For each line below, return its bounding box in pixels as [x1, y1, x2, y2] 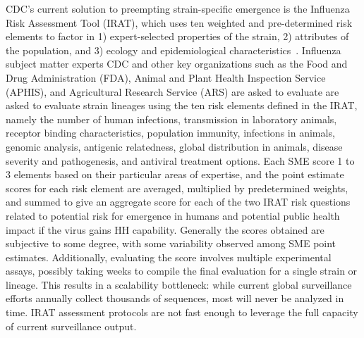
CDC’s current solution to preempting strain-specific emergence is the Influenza [6, 1, 350, 15]
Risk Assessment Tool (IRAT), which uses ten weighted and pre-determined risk [6, 15, 353, 30]
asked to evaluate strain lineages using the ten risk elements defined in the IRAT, [6, 98, 358, 113]
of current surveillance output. [6, 318, 137, 333]
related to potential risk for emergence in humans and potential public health [6, 208, 340, 223]
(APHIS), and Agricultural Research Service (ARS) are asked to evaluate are [6, 84, 339, 99]
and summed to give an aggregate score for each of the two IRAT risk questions [6, 194, 351, 209]
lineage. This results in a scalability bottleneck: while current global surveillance [6, 277, 352, 292]
